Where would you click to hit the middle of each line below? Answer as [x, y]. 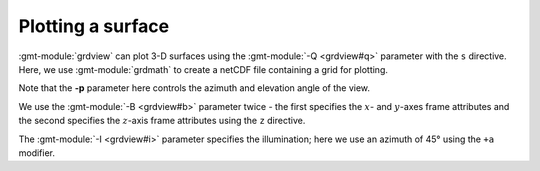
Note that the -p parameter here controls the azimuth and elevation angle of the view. [194, 88]
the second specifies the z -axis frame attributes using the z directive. [162, 121]
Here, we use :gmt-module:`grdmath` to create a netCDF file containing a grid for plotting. [203, 69]
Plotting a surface [94, 26]
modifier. [36, 152]
